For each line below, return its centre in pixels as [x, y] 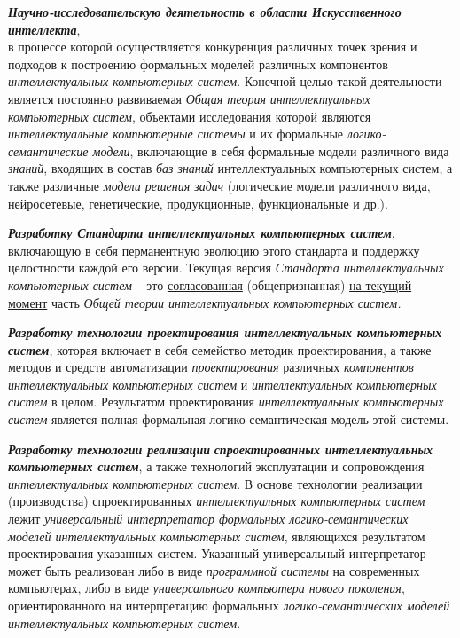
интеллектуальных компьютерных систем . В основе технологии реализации [215, 483]
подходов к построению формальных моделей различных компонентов [198, 63]
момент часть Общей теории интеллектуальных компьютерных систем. [205, 302]
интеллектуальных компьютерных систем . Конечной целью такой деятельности [225, 81]
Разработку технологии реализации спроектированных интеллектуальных [221, 449]
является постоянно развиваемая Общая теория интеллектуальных [189, 98]
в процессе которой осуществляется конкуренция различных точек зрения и [213, 47]
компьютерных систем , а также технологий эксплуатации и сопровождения [216, 466]
